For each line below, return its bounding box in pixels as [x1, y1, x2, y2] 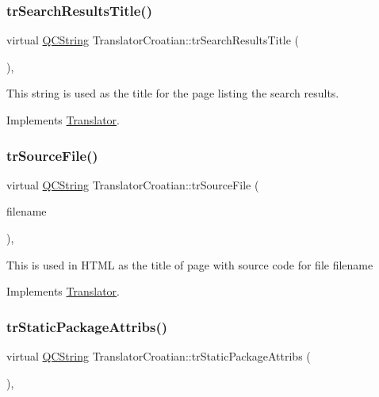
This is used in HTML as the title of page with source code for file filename [6, 256, 373, 273]
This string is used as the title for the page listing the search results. [6, 85, 339, 101]
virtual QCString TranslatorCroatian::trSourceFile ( [6, 176, 259, 193]
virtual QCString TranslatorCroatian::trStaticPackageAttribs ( [6, 348, 311, 364]
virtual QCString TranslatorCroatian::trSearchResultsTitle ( [6, 32, 300, 48]
